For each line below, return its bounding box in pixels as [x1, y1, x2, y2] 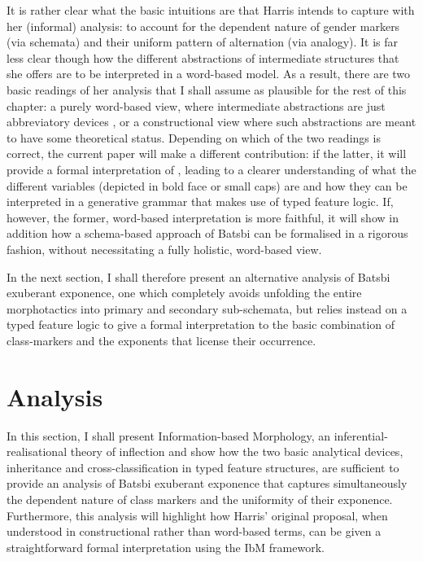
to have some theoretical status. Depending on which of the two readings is [7, 129, 381, 146]
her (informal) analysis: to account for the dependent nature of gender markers [7, 17, 400, 34]
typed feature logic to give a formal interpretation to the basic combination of [7, 316, 395, 333]
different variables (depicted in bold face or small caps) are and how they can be [7, 177, 408, 194]
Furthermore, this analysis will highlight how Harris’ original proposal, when [7, 506, 388, 524]
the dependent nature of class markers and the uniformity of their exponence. [7, 490, 393, 507]
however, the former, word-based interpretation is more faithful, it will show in [7, 208, 399, 226]
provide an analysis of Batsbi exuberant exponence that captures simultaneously [7, 475, 408, 492]
